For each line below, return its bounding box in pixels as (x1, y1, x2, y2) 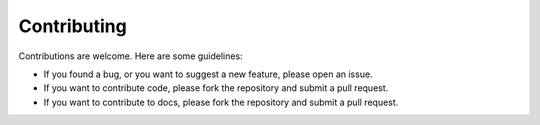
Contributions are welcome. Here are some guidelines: (18, 50, 244, 62)
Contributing (18, 15, 127, 37)
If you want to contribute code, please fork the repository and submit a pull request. (43, 82, 389, 94)
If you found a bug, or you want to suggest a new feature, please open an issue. (43, 68, 374, 80)
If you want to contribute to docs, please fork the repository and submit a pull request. (43, 96, 399, 108)
